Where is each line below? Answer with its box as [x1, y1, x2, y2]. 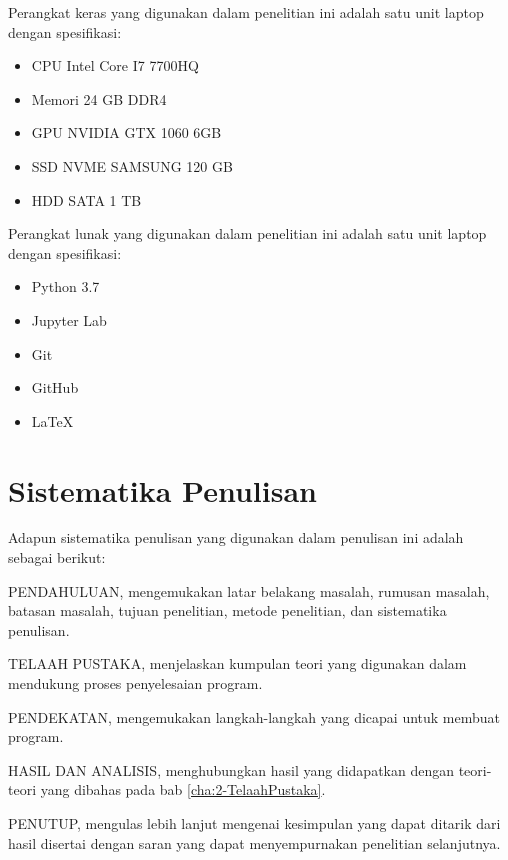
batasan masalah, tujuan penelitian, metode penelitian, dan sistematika [8, 600, 447, 621]
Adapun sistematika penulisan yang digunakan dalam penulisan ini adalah [8, 527, 464, 548]
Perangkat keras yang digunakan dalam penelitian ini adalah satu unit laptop [8, 2, 484, 22]
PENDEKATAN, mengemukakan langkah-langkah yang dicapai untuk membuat [8, 706, 501, 727]
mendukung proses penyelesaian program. [8, 673, 263, 693]
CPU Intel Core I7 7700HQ [31, 55, 199, 76]
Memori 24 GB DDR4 [31, 88, 167, 109]
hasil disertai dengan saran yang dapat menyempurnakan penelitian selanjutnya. [8, 832, 501, 853]
